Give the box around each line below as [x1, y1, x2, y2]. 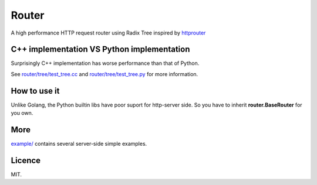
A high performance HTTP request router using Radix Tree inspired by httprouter [11, 29, 206, 36]
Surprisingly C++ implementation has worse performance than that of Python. [11, 60, 200, 67]
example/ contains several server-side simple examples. [11, 141, 147, 148]
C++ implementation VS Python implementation [11, 44, 190, 54]
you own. [11, 109, 33, 117]
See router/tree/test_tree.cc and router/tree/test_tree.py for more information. [11, 70, 198, 77]
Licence [11, 155, 41, 165]
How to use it [11, 85, 60, 96]
